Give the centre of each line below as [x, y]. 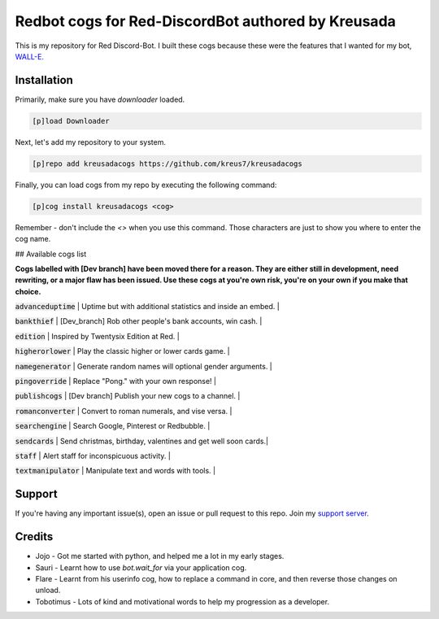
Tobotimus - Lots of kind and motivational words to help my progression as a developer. [182, 601]
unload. [48, 591]
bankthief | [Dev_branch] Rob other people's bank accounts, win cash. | [139, 321]
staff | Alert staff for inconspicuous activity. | [93, 456]
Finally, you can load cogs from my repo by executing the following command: [146, 185]
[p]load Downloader [71, 121]
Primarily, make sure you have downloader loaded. [100, 99]
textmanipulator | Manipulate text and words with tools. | [115, 471]
